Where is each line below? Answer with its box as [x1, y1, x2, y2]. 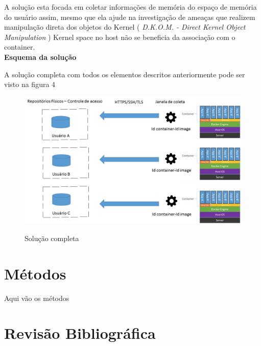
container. [4, 41, 35, 52]
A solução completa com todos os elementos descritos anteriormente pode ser [4, 69, 245, 79]
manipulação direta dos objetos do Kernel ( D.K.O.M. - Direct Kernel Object [4, 21, 246, 32]
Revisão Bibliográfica [4, 322, 156, 343]
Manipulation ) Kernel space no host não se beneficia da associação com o [4, 31, 235, 42]
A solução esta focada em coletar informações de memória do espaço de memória [4, 2, 257, 12]
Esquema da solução [4, 51, 77, 62]
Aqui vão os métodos [4, 292, 69, 303]
